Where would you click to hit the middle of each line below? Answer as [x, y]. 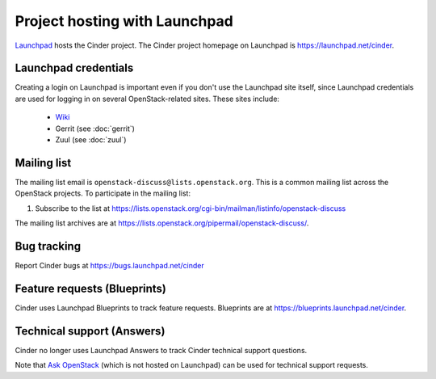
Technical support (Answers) [90, 331]
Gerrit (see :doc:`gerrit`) [95, 128]
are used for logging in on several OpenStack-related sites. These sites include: [147, 99]
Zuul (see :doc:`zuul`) [91, 140]
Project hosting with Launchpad [124, 21]
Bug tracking [48, 246]
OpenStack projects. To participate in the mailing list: [103, 193]
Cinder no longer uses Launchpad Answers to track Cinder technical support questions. [161, 350]
